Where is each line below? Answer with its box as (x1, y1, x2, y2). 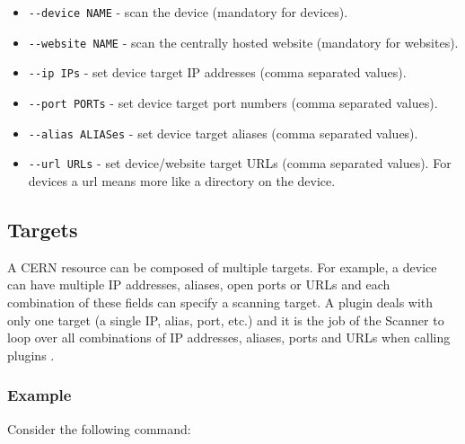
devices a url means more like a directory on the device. (28, 171, 336, 190)
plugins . (7, 345, 55, 364)
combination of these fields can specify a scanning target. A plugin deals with (7, 292, 434, 311)
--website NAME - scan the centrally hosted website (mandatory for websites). (28, 32, 459, 51)
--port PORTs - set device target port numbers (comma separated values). (28, 93, 438, 111)
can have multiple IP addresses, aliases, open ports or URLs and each (7, 275, 390, 294)
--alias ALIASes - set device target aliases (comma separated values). (28, 123, 418, 142)
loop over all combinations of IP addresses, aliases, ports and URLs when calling (7, 328, 451, 347)
